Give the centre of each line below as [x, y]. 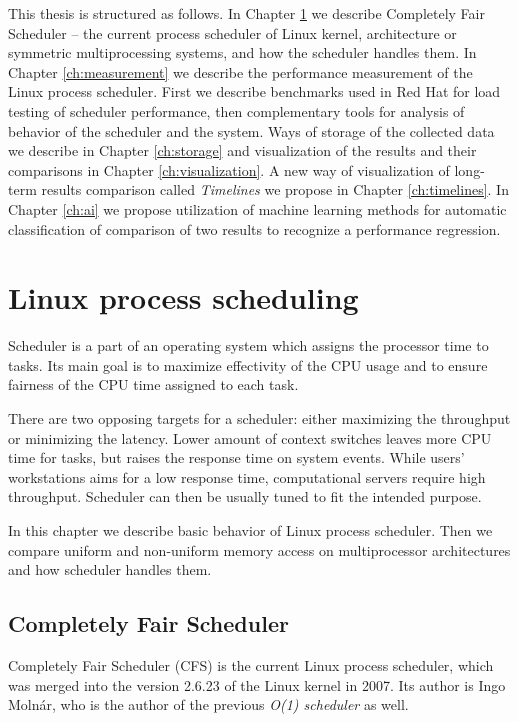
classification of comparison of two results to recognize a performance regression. [254, 228]
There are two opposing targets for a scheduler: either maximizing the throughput [259, 418]
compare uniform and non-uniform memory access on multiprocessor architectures [259, 549]
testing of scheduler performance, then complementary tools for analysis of [236, 110]
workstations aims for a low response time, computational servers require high [247, 476]
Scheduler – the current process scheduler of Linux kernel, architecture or [232, 32]
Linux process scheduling [183, 297]
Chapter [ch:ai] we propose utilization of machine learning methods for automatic [257, 208]
